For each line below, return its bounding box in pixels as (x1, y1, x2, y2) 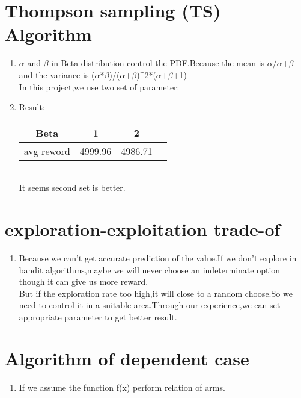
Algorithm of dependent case (5, 346, 249, 370)
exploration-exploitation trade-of (5, 217, 281, 241)
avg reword (23, 143, 70, 158)
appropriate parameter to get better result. (19, 310, 177, 323)
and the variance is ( (19, 68, 95, 81)
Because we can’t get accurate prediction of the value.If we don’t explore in (19, 252, 297, 264)
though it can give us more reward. (19, 275, 148, 288)
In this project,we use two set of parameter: (19, 80, 180, 93)
